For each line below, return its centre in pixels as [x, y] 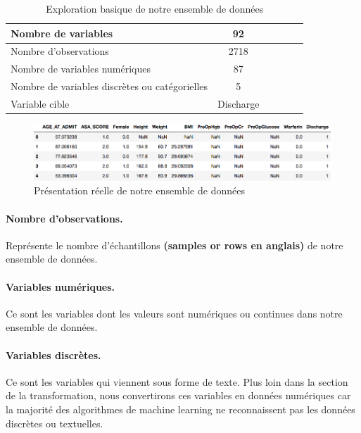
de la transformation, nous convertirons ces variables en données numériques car [178, 395]
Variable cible [40, 103]
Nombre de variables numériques [81, 69]
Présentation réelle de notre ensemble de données [139, 190]
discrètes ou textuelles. [55, 423]
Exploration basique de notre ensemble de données [155, 8]
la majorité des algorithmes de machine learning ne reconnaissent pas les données [180, 409]
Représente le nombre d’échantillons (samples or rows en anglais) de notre [175, 245]
